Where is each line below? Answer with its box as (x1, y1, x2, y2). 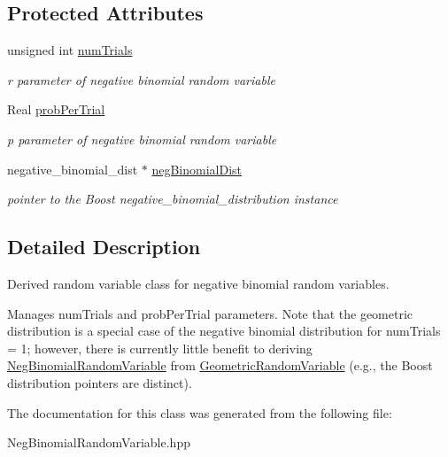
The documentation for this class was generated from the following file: (7, 403, 392, 422)
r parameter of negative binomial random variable (7, 70, 275, 89)
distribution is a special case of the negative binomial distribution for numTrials (7, 321, 441, 340)
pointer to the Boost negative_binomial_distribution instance (7, 190, 338, 208)
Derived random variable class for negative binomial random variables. (7, 274, 390, 292)
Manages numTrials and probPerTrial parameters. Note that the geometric (7, 304, 413, 322)
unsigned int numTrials (7, 41, 133, 59)
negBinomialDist (151, 159, 243, 178)
